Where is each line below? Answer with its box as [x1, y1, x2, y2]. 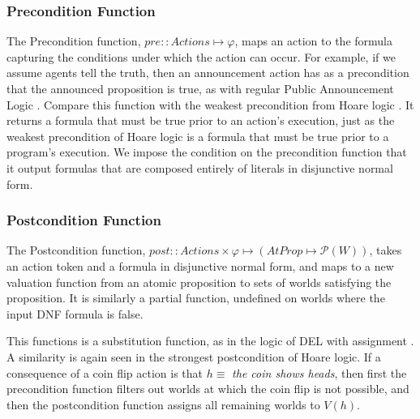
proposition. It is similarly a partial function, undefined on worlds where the [6, 289, 385, 306]
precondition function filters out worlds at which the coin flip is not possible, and [6, 380, 409, 397]
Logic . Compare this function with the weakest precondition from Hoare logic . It [6, 96, 414, 113]
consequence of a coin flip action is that [6, 364, 204, 381]
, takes [369, 242, 402, 259]
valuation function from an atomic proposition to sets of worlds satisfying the [6, 273, 392, 290]
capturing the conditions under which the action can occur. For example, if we [6, 48, 396, 65]
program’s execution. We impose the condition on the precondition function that [6, 143, 407, 160]
